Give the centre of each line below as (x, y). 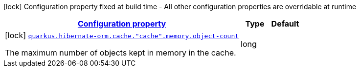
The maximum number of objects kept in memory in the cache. (121, 53)
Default (285, 24)
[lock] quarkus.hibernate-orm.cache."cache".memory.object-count (122, 35)
